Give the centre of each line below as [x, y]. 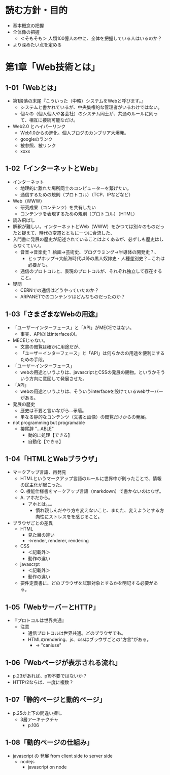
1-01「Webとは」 [33, 87]
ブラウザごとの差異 [33, 523]
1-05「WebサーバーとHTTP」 [53, 607]
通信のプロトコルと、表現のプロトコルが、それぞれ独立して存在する [91, 271]
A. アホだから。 [37, 497]
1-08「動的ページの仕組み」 [49, 743]
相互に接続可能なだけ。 [53, 120]
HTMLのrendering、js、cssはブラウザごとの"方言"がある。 [89, 640]
